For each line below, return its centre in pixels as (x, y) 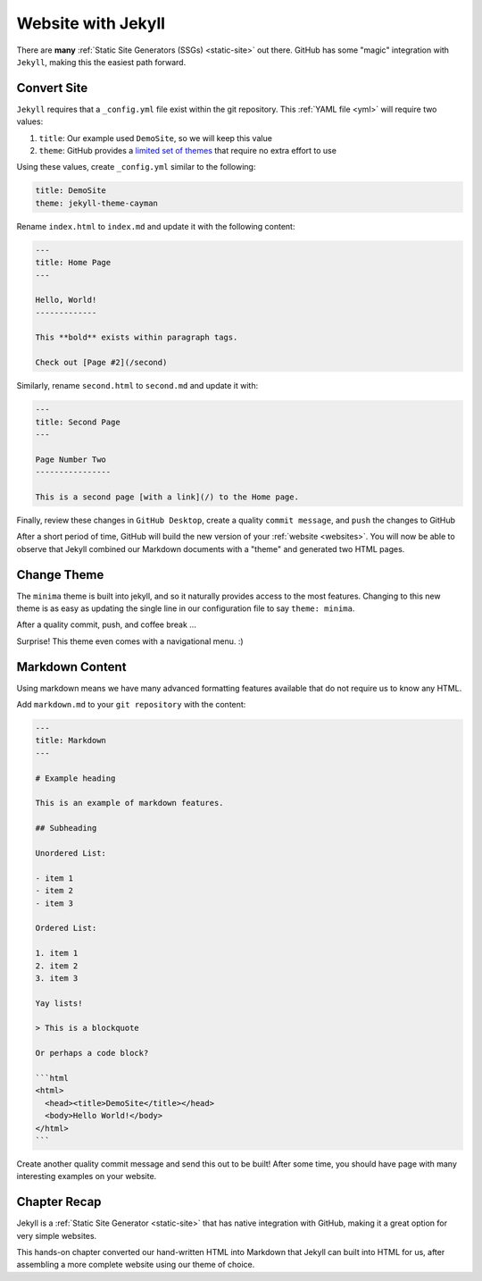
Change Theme (60, 575)
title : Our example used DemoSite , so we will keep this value (155, 138)
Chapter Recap (59, 1202)
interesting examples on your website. (87, 1176)
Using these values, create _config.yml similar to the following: (136, 167)
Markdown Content (71, 667)
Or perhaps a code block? (92, 1053)
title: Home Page (73, 263)
